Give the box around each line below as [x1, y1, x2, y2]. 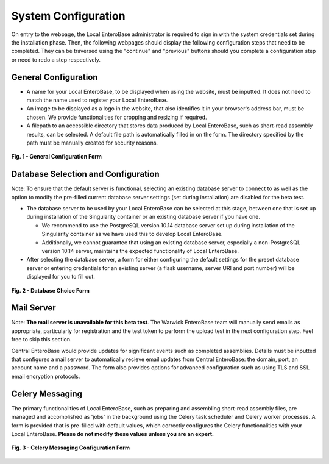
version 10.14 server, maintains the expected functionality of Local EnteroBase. [41, 248, 239, 254]
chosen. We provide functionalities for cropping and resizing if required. [26, 113, 207, 121]
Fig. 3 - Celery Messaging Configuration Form [11, 444, 130, 451]
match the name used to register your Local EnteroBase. [26, 96, 168, 104]
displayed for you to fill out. [26, 273, 96, 280]
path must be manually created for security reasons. [26, 139, 158, 146]
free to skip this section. [11, 336, 73, 343]
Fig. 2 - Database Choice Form [11, 287, 90, 294]
